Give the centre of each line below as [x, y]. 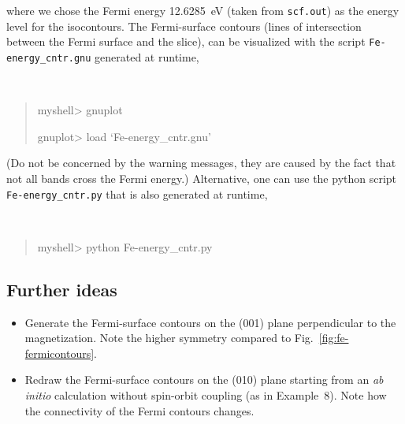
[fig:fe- [334, 338]
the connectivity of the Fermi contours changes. [139, 410]
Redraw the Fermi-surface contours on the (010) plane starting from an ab [204, 379]
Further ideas [62, 289]
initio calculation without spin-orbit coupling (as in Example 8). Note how [206, 395]
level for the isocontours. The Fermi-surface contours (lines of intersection [184, 26]
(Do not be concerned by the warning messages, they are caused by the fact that [201, 163]
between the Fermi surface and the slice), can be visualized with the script [186, 41]
